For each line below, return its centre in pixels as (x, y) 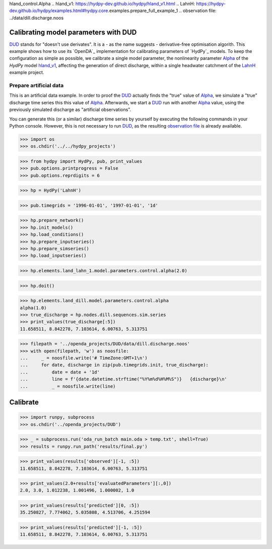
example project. (27, 73)
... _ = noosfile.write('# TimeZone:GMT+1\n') (84, 358)
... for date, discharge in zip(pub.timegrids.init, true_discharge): (114, 365)
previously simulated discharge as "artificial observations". (70, 110)
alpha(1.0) (33, 308)
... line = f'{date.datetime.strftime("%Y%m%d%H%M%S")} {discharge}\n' (124, 379)
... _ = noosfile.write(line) (68, 386)
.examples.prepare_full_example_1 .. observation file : (162, 11)
